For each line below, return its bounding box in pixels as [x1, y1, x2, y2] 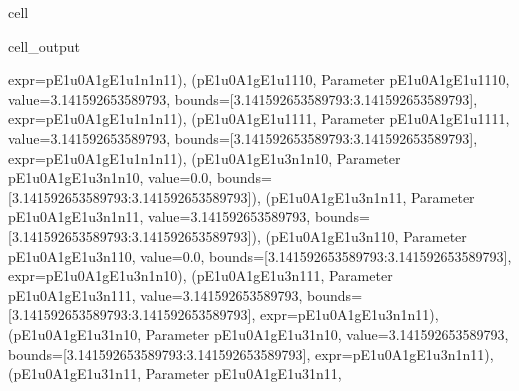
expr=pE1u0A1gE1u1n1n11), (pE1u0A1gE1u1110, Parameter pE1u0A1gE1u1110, [8, 69, 510, 90]
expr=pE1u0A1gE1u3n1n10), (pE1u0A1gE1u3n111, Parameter [8, 265, 393, 286]
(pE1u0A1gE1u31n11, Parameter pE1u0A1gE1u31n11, [8, 363, 342, 384]
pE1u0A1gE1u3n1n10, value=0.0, [8, 167, 213, 188]
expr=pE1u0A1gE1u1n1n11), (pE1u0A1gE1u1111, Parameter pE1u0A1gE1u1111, [8, 108, 510, 129]
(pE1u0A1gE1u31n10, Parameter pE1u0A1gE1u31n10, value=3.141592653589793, [8, 323, 509, 344]
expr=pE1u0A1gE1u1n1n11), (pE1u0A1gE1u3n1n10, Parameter [8, 147, 401, 168]
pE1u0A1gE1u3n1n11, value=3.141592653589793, [8, 206, 311, 227]
